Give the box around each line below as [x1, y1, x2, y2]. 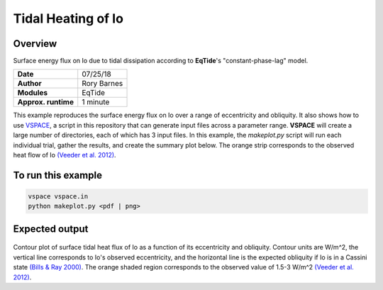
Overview [13, 38, 57, 50]
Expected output [13, 223, 89, 235]
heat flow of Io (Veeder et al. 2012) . [13, 151, 116, 160]
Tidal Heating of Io [13, 11, 124, 26]
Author [17, 79, 42, 89]
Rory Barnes [82, 79, 123, 89]
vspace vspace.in [28, 192, 89, 201]
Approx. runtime [17, 97, 74, 107]
